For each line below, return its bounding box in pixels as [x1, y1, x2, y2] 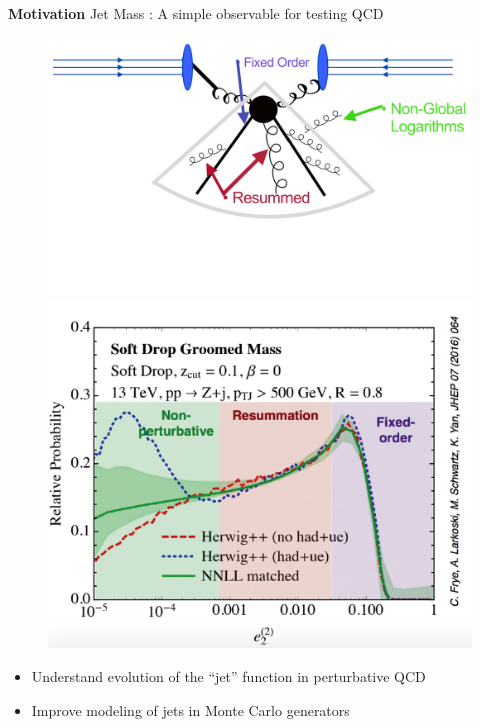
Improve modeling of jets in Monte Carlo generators [31, 699, 350, 720]
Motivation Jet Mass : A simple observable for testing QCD [8, 3, 384, 23]
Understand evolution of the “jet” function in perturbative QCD [31, 665, 426, 686]
